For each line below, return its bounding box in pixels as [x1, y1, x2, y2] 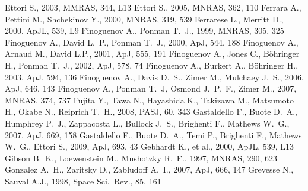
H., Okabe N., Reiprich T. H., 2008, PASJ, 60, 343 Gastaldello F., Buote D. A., [5, 105, 297, 118]
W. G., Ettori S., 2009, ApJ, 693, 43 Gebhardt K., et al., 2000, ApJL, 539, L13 [5, 140, 294, 153]
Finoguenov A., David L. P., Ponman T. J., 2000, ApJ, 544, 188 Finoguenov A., [5, 35, 299, 48]
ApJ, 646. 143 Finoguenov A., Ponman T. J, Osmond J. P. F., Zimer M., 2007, [5, 82, 297, 95]
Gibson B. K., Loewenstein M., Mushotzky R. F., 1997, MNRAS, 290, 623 [5, 151, 278, 164]
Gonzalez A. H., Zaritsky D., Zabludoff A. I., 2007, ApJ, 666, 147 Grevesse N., [5, 163, 294, 176]
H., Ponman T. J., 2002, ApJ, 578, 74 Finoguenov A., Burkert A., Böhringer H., [5, 59, 299, 71]
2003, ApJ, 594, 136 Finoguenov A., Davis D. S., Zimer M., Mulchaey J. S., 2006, [5, 70, 304, 83]
